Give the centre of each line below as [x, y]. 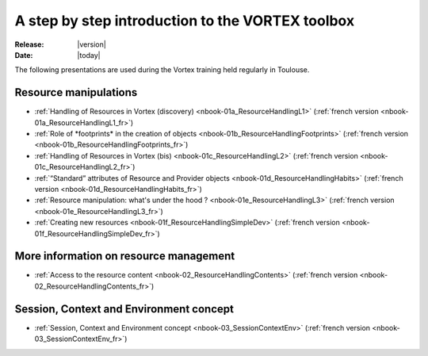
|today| [89, 55]
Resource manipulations [76, 92]
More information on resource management [125, 256]
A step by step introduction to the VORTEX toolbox [185, 21]
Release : [29, 44]
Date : [24, 55]
